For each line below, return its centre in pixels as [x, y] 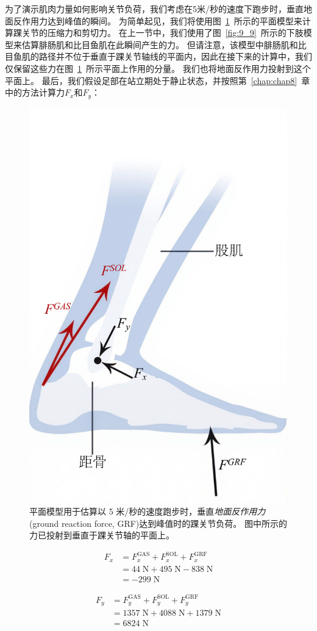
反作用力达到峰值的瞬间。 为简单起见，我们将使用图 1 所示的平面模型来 [158, 20]
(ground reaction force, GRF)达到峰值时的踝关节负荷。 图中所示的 [158, 523]
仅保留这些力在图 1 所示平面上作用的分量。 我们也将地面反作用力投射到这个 [158, 68]
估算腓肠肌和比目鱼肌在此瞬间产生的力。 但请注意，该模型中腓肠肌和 [160, 44]
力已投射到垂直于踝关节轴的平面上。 [102, 535]
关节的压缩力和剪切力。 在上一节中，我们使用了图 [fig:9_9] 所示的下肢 [162, 33]
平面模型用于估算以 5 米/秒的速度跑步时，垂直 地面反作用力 [148, 511]
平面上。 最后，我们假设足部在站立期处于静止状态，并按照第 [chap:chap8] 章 [158, 80]
